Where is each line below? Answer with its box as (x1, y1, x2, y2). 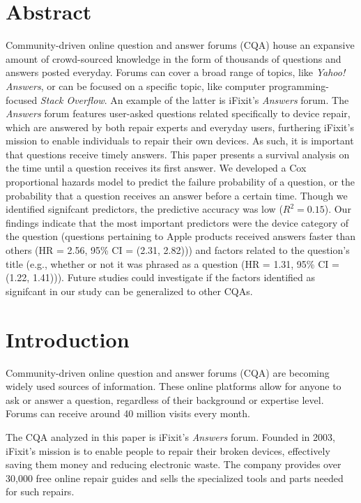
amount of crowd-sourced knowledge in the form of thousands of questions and (6, 51, 341, 66)
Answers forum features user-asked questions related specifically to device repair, (6, 106, 351, 121)
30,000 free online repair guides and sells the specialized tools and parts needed (6, 470, 344, 485)
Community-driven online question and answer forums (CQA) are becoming (6, 365, 330, 380)
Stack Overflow (40, 92, 105, 107)
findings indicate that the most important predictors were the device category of (6, 215, 348, 230)
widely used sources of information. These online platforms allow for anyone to (6, 379, 341, 393)
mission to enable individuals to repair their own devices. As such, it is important (6, 133, 354, 148)
